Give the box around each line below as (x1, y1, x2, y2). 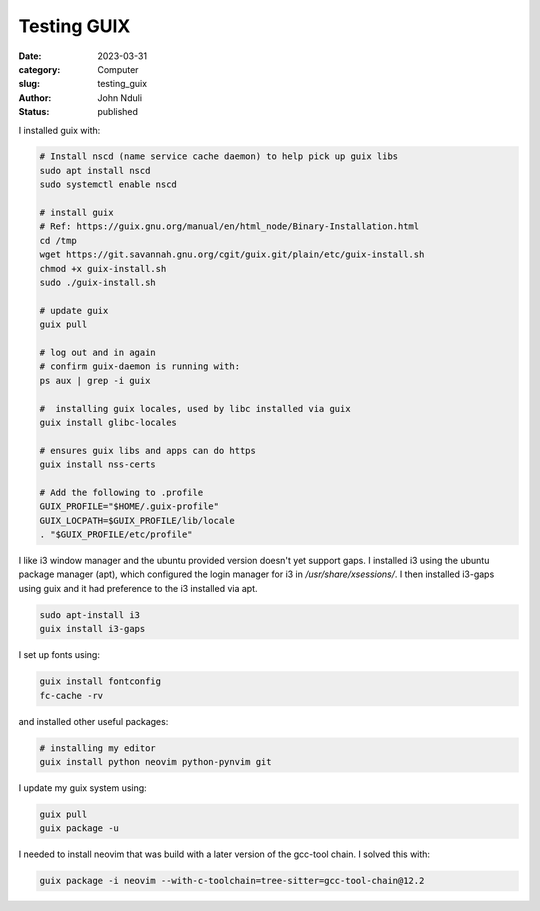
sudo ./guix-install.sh (39, 277, 157, 288)
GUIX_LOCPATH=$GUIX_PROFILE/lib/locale (39, 515, 235, 526)
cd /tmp (39, 235, 77, 246)
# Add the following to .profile (39, 486, 204, 498)
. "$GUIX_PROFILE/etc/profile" (39, 529, 194, 540)
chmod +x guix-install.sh (39, 263, 167, 274)
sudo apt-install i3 (39, 609, 140, 620)
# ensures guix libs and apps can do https (39, 445, 257, 456)
